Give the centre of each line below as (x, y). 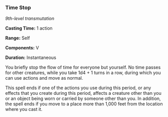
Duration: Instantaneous (31, 57)
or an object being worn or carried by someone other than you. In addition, (83, 99)
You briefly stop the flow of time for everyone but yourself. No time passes (83, 68)
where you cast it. (24, 109)
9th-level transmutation (30, 19)
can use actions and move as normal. (44, 78)
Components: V (22, 48)
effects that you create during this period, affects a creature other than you (83, 93)
